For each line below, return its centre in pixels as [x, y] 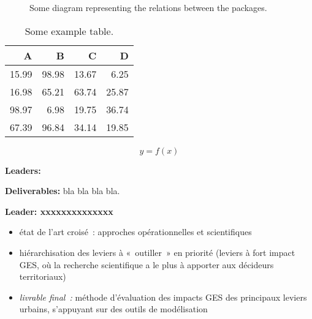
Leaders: [23, 170]
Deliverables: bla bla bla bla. [63, 191]
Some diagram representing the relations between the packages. [148, 7]
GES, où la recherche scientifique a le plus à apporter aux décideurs [146, 264]
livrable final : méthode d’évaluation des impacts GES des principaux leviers [163, 297]
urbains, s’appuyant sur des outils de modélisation [113, 309]
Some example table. [69, 31]
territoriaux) [43, 276]
